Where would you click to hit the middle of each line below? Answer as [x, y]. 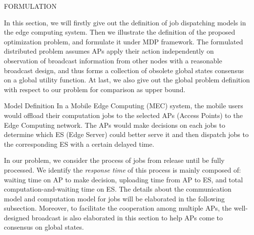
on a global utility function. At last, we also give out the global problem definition [127, 80]
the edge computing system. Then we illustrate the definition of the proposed [120, 32]
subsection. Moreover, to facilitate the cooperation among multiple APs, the [118, 208]
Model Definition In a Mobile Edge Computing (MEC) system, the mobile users [124, 106]
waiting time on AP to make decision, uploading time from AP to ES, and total [124, 179]
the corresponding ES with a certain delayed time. [79, 144]
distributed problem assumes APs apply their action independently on [109, 51]
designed [17, 217]
